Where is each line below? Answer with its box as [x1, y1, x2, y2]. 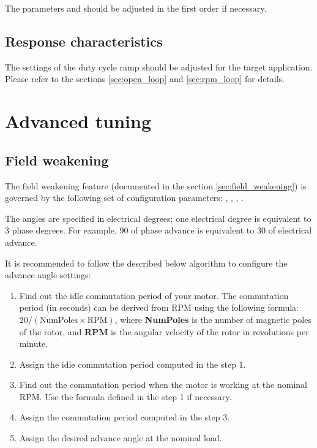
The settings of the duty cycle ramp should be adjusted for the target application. [5, 60, 313, 73]
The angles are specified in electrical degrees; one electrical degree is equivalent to [5, 211, 311, 224]
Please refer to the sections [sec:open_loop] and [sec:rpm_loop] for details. [5, 72, 285, 85]
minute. [19, 337, 48, 350]
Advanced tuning [5, 108, 151, 134]
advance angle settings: [5, 268, 91, 281]
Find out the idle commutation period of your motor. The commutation [19, 289, 289, 302]
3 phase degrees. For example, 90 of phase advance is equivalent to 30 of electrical [5, 224, 312, 237]
